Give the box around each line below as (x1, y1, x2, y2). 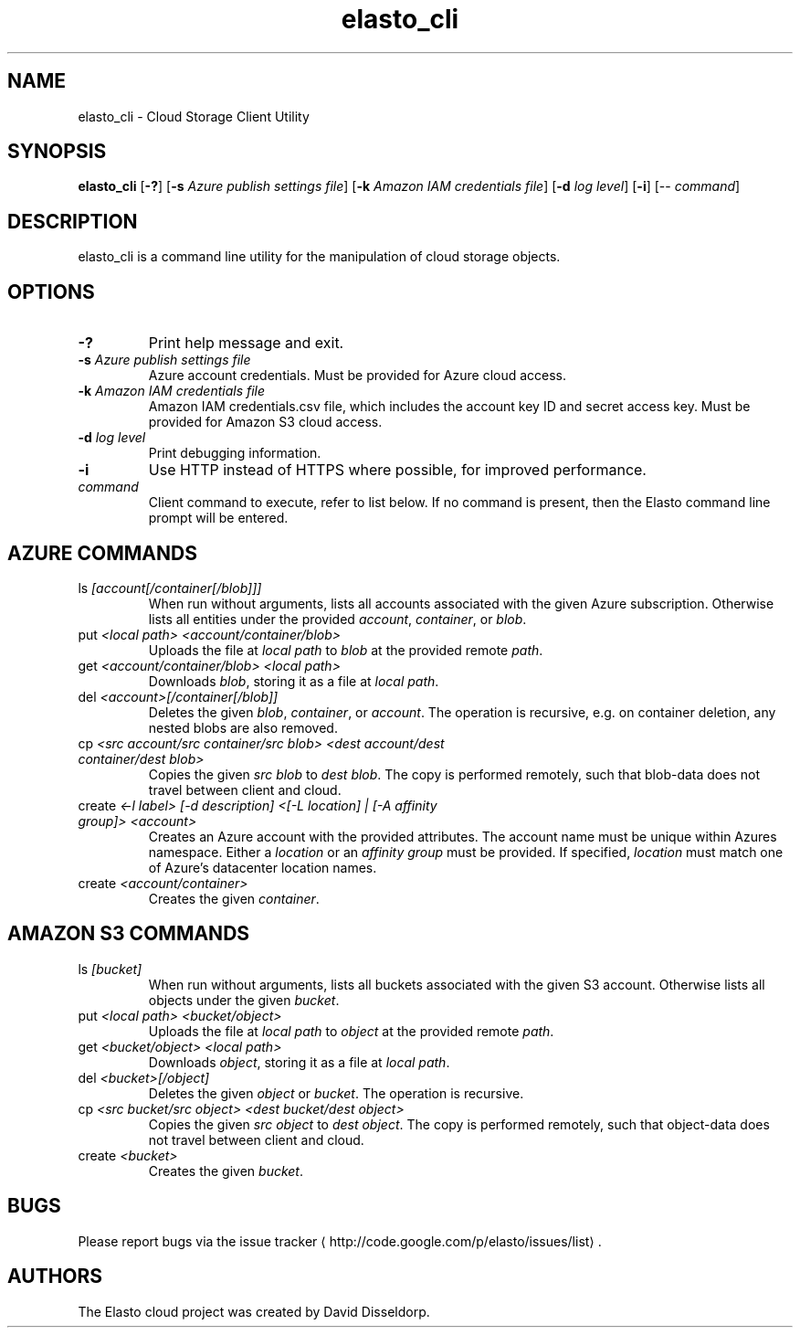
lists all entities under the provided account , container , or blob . (148, 610, 527, 627)
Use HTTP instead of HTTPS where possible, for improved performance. (148, 461, 647, 480)
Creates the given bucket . (148, 1162, 304, 1179)
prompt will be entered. (148, 510, 289, 526)
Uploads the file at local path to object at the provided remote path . (148, 1022, 554, 1039)
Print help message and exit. (148, 334, 344, 353)
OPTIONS (7, 280, 95, 303)
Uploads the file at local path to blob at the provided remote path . (148, 641, 543, 658)
